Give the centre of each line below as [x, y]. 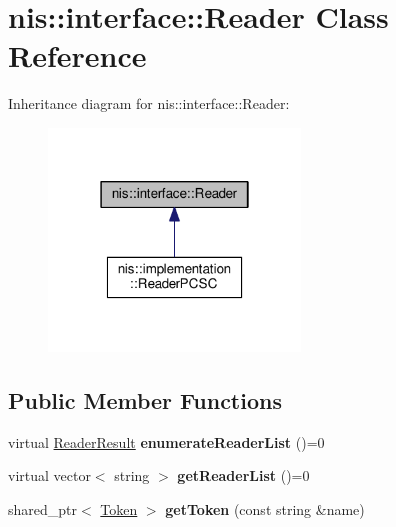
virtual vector [49, 475]
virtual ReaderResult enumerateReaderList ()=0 [166, 441]
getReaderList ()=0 [243, 475]
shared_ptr [43, 508]
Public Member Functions [145, 399]
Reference [77, 55]
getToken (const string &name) [265, 508]
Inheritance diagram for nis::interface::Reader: [149, 103]
